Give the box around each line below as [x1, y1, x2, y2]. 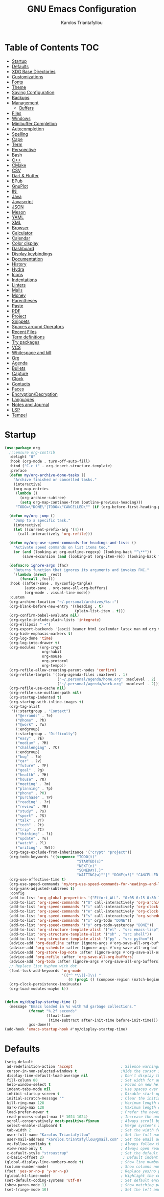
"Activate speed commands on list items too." [13, 545, 110, 550]
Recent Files [11, 329, 37, 335]
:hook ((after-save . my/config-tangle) [9, 581, 93, 586]
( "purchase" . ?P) [15, 795, 53, 800]
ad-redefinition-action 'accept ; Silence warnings [6, 1064, 161, 1069]
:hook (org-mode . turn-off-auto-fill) [9, 459, 91, 464]
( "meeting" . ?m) [15, 781, 51, 787]
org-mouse [42, 654, 62, 659]
